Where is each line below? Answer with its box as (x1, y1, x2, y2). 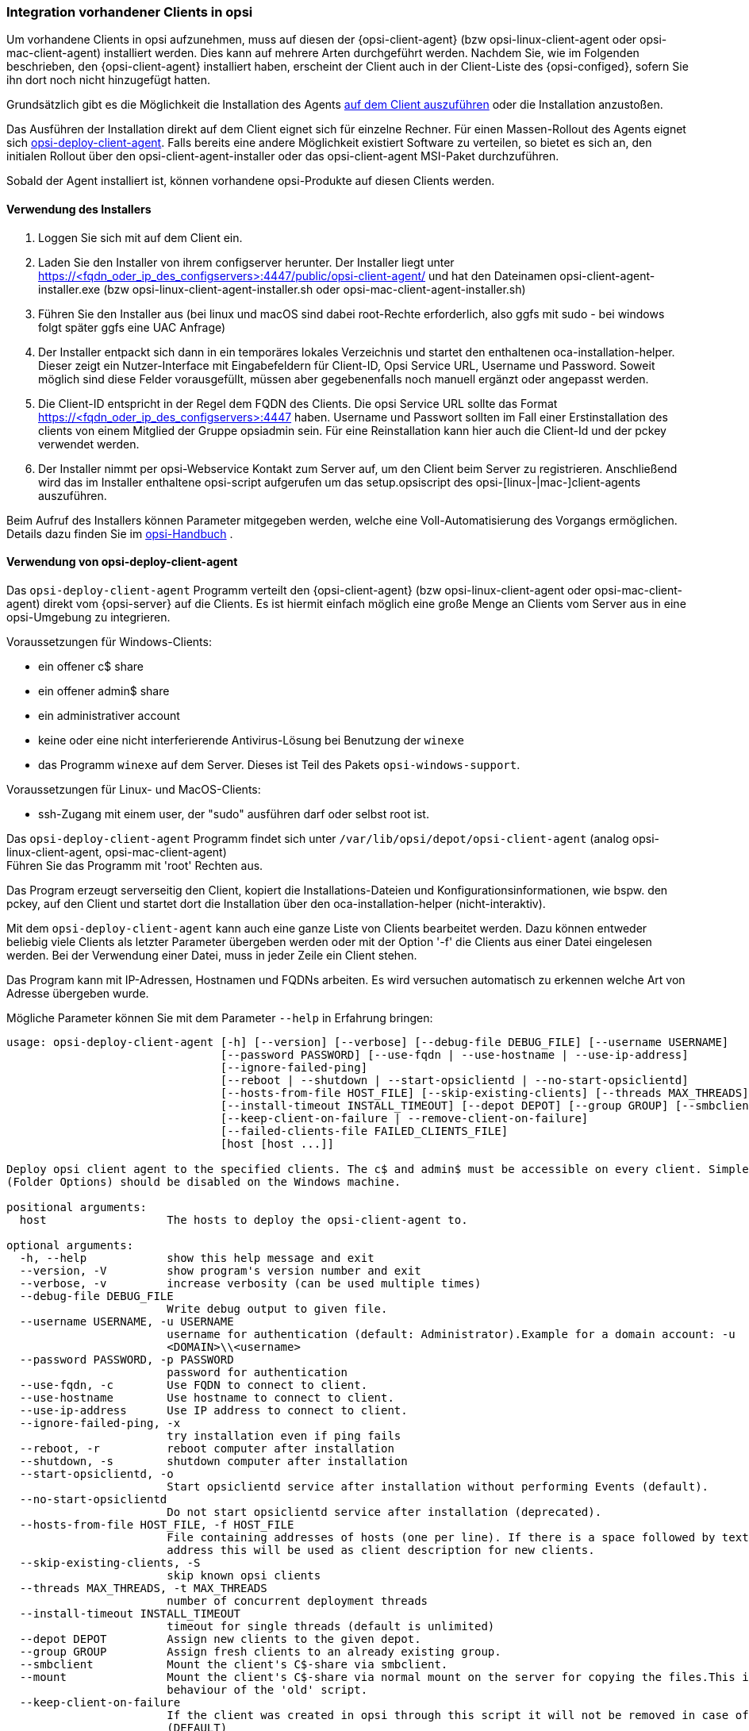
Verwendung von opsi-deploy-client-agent (6, 555, 238, 569)
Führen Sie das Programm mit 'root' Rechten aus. (6, 858, 263, 872)
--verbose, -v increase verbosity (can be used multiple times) (19, 1276, 482, 1290)
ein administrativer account (38, 708, 180, 722)
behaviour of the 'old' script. (167, 1683, 368, 1696)
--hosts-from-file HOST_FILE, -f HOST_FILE (19, 1518, 294, 1531)
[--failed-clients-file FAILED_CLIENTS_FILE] (220, 1124, 509, 1137)
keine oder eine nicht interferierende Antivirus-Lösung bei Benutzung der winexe (38, 733, 464, 747)
